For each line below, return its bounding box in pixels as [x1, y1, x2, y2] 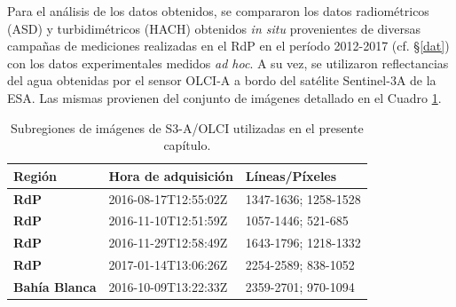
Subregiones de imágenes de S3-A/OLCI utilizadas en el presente [11, 118, 364, 137]
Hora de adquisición [108, 166, 233, 185]
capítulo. [163, 136, 211, 154]
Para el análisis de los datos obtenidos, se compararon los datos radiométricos [7, 2, 429, 20]
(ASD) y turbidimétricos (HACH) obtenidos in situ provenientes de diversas [7, 19, 421, 37]
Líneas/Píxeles [245, 166, 337, 185]
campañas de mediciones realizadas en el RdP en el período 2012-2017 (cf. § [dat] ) [7, 36, 450, 55]
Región [13, 166, 57, 185]
